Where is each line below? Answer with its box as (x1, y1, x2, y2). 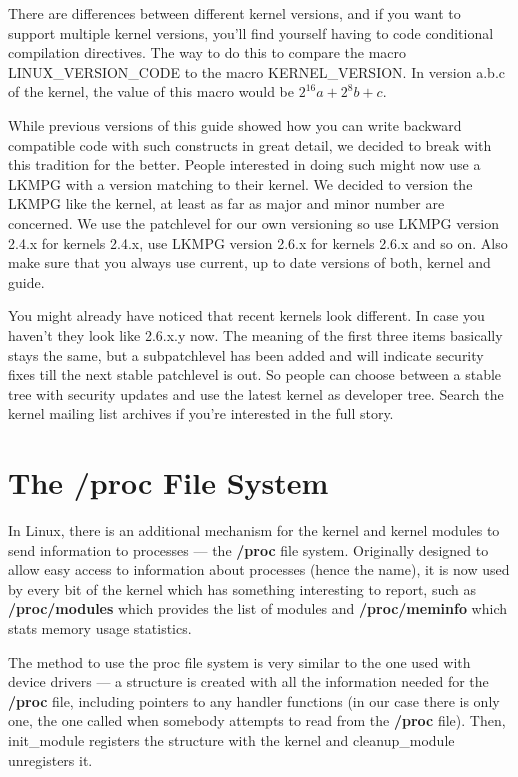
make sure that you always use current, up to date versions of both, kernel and (8, 252, 491, 273)
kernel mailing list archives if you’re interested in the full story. (8, 403, 394, 424)
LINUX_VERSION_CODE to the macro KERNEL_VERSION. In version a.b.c (8, 61, 505, 82)
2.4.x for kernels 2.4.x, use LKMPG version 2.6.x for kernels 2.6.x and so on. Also (8, 232, 508, 253)
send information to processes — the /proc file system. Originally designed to (8, 539, 489, 560)
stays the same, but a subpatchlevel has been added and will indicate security (8, 344, 484, 365)
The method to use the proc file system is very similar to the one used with (8, 651, 471, 672)
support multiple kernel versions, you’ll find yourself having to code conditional (8, 22, 494, 43)
